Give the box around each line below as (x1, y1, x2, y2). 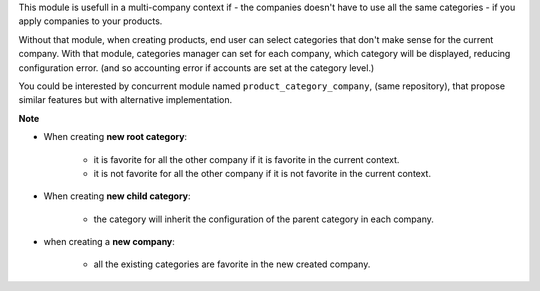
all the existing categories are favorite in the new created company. (93, 258, 371, 270)
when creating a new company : (43, 236, 175, 248)
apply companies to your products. (18, 15, 163, 27)
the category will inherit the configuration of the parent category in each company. (93, 213, 435, 225)
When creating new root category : (43, 131, 188, 143)
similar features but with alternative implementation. (18, 94, 233, 106)
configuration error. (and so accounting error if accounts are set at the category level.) (18, 61, 375, 74)
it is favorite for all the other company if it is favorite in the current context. (93, 153, 400, 165)
